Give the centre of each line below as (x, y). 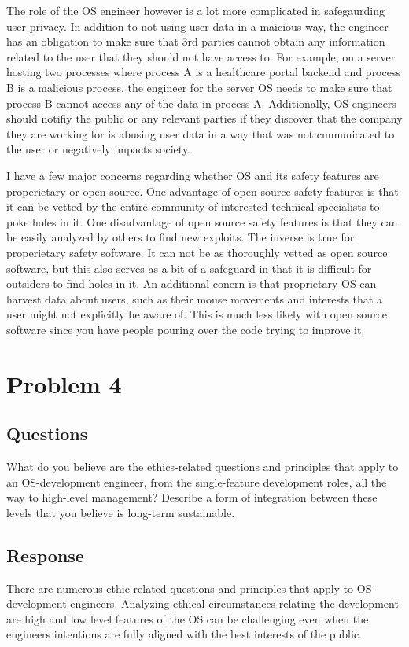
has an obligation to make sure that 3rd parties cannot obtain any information (196, 41)
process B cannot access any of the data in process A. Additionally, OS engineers (201, 103)
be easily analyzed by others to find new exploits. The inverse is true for (181, 237)
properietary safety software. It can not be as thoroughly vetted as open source (197, 252)
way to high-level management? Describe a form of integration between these (192, 497)
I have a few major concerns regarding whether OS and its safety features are (193, 175)
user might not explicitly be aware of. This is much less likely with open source (197, 314)
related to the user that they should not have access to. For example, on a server (201, 56)
